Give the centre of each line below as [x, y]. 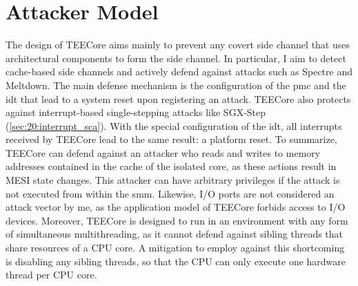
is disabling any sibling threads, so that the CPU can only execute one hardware [176, 261]
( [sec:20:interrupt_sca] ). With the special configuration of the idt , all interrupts [174, 125]
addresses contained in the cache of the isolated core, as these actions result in [171, 166]
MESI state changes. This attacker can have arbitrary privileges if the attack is [173, 180]
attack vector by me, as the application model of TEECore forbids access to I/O [176, 207]
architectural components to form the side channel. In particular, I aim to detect [176, 58]
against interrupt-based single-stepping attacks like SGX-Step [136, 112]
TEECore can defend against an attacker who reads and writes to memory [163, 152]
